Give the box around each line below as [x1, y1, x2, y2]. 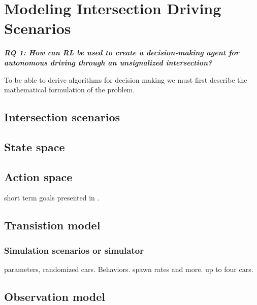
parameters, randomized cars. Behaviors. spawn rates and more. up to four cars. [4, 264, 253, 275]
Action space [4, 168, 73, 184]
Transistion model [4, 217, 101, 233]
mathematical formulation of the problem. [4, 84, 135, 95]
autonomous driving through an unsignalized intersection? [4, 57, 212, 67]
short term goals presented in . [4, 192, 100, 203]
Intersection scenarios [4, 109, 120, 125]
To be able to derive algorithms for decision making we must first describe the [4, 74, 247, 85]
